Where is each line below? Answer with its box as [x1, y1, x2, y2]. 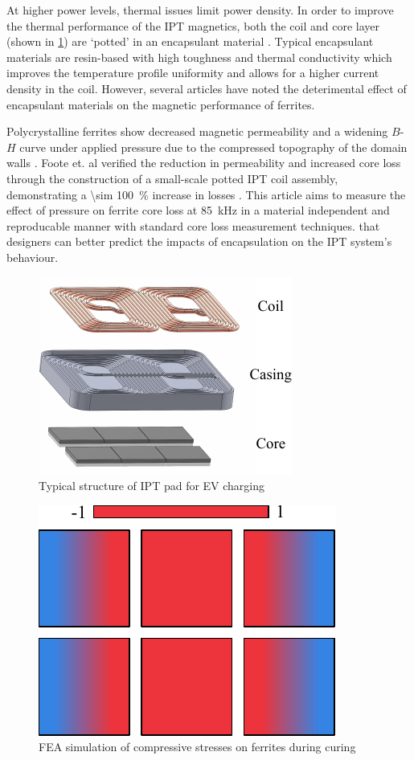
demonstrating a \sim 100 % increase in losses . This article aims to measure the [6, 186, 406, 202]
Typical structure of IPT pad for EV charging [39, 477, 265, 494]
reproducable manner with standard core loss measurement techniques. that [6, 217, 380, 234]
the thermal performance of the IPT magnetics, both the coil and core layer [6, 17, 380, 34]
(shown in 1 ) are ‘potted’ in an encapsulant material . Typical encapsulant [6, 33, 374, 50]
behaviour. [6, 248, 59, 265]
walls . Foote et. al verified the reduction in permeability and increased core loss [6, 154, 401, 171]
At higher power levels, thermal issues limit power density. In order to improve [6, 2, 394, 18]
